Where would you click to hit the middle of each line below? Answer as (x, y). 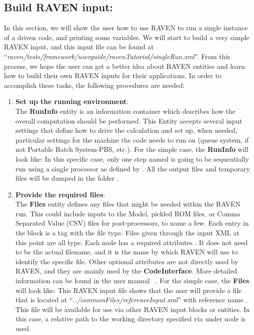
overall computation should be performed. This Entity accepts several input (129, 120)
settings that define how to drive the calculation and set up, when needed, (126, 130)
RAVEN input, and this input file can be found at (79, 47)
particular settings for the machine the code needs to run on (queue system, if (132, 139)
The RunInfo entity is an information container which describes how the (125, 111)
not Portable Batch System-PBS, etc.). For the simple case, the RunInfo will (132, 149)
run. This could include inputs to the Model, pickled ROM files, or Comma (128, 213)
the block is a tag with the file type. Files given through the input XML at (127, 233)
